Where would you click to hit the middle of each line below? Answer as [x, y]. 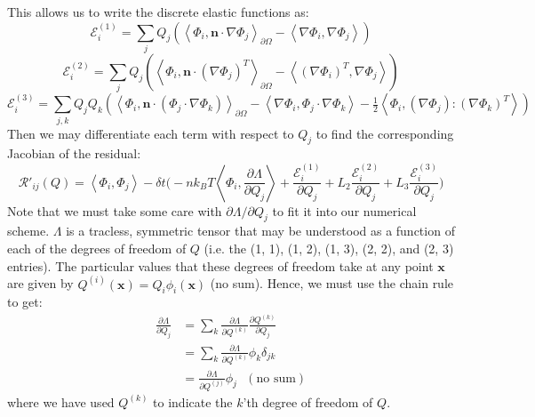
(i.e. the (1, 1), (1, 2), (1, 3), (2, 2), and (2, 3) [329, 249]
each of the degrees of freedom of [97, 249]
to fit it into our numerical [344, 210]
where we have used [61, 401]
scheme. [28, 231]
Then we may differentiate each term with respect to [151, 133]
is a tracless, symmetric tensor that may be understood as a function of [260, 231]
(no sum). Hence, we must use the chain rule [332, 283]
